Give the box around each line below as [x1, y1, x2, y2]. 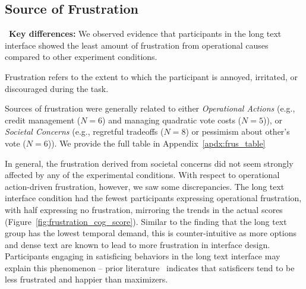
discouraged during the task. [5, 82, 109, 94]
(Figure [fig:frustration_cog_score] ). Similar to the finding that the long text [5, 215, 287, 227]
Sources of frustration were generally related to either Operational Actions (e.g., [5, 102, 295, 115]
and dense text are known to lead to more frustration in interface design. [5, 238, 270, 250]
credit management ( [5, 113, 81, 126]
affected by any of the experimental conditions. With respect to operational [5, 169, 280, 181]
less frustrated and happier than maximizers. [5, 273, 168, 285]
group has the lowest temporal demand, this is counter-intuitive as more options [5, 227, 296, 239]
